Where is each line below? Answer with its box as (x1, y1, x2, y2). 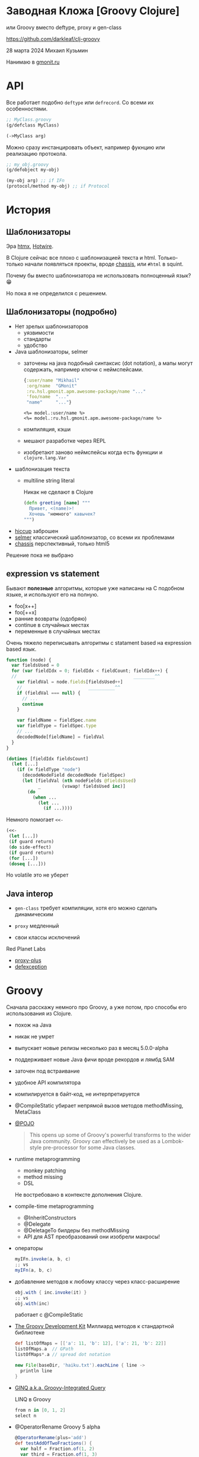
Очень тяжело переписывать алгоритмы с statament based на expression (6, 639, 192, 646)
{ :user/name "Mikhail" (23, 377, 80, 383)
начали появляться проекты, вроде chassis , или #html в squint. (24, 260, 184, 267)
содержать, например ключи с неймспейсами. (23, 365, 143, 373)
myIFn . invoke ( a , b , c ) (14, 1256, 71, 1262)
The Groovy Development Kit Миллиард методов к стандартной (14, 1323, 175, 1330)
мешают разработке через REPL (23, 437, 107, 444)
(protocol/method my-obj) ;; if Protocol (6, 183, 110, 190)
